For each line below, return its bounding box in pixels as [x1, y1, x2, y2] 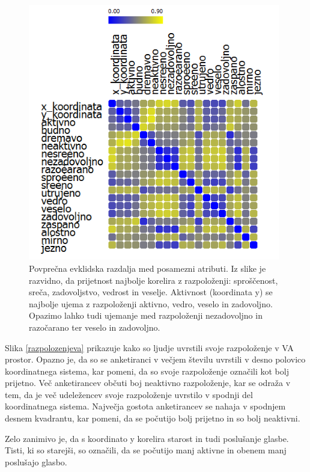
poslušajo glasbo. [5, 455, 67, 468]
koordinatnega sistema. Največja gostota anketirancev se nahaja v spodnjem [5, 400, 286, 412]
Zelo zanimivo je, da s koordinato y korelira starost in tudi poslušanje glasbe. [5, 432, 289, 444]
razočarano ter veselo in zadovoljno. [29, 320, 160, 333]
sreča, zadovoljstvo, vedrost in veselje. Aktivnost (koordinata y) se [29, 286, 273, 298]
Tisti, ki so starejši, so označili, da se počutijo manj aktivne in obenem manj [5, 444, 287, 456]
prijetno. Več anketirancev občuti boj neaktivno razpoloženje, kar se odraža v [5, 376, 291, 389]
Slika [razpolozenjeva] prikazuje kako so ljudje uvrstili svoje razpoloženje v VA [5, 341, 294, 354]
